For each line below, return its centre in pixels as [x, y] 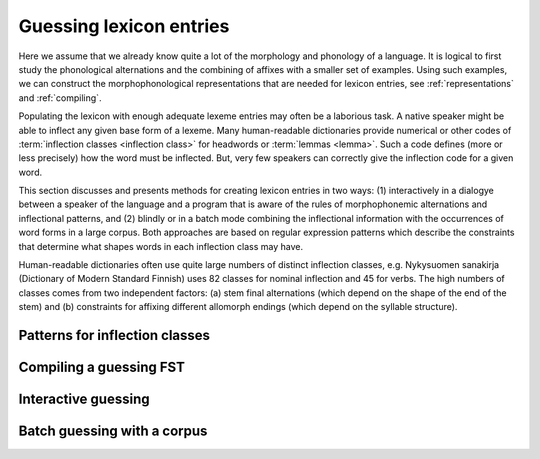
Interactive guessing [84, 399]
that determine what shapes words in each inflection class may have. [161, 246]
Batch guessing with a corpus [113, 431]
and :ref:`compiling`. [60, 97]
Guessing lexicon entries [124, 26]
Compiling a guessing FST [101, 367]
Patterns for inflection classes [114, 335]
